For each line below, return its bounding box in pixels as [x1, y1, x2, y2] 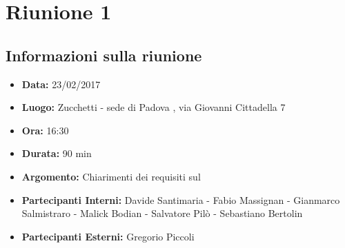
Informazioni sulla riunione [6, 44, 202, 65]
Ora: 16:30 [21, 123, 69, 137]
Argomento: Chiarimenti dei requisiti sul [21, 169, 201, 183]
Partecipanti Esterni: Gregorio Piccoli [21, 229, 195, 243]
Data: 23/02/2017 [21, 76, 101, 91]
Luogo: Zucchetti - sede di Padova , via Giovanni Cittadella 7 [21, 100, 286, 114]
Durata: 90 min [21, 146, 92, 161]
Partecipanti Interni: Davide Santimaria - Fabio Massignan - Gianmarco [21, 192, 340, 207]
